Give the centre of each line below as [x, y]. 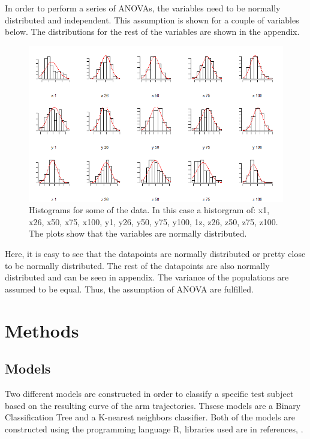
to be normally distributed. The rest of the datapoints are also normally [137, 265]
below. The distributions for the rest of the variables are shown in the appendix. [152, 32]
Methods [42, 330]
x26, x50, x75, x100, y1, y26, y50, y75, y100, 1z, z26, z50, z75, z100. [154, 221]
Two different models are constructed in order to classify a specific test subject [149, 393]
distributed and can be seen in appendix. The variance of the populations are [147, 277]
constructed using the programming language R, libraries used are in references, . [154, 428]
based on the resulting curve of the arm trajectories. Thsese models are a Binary [153, 405]
